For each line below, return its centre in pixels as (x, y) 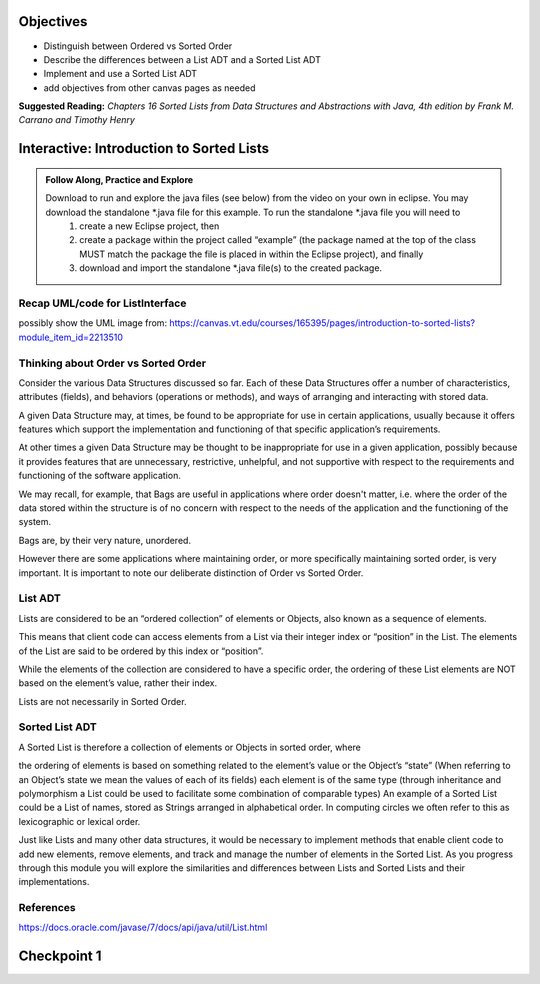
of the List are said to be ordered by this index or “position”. (141, 651)
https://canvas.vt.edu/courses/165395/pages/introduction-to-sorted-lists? (322, 323)
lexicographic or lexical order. (79, 821)
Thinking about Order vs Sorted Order (112, 363)
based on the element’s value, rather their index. (118, 683)
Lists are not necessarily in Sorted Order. (102, 701)
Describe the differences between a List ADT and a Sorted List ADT (182, 59)
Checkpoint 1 (60, 956)
